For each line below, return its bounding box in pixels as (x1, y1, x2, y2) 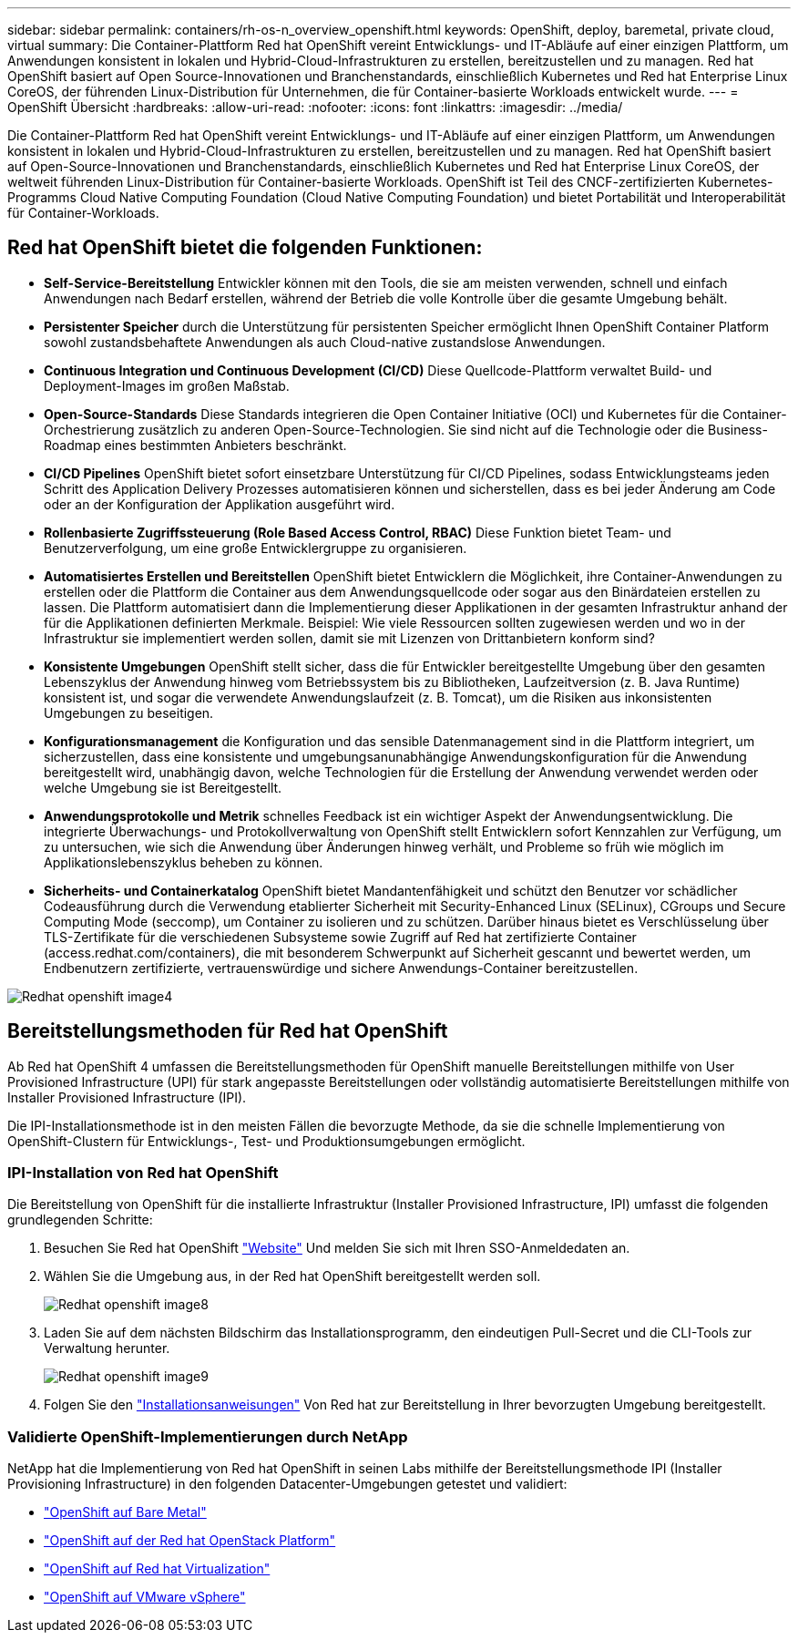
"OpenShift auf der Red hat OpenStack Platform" (44, 1532, 336, 1549)
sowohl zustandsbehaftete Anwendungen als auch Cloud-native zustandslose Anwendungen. (44, 333, 606, 350)
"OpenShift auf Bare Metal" (44, 1504, 207, 1521)
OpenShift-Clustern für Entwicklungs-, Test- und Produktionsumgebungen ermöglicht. (7, 1133, 526, 1149)
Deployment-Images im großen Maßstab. (44, 377, 290, 394)
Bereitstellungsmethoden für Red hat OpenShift (7, 1020, 448, 1043)
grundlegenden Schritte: (7, 1212, 153, 1228)
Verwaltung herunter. (44, 1340, 170, 1357)
